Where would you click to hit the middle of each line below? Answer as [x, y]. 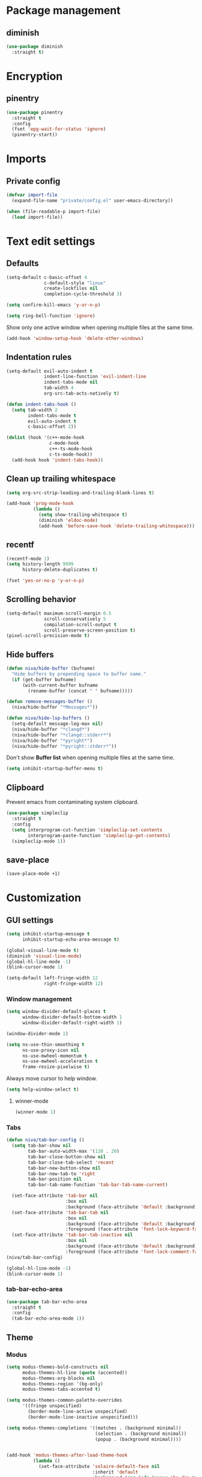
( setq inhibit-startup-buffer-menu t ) [55, 769]
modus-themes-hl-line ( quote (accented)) [75, 1372]
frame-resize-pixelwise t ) [56, 1067]
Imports [26, 159]
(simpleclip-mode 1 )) [39, 841]
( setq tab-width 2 [35, 410]
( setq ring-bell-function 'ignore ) [51, 316]
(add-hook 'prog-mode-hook [40, 504]
